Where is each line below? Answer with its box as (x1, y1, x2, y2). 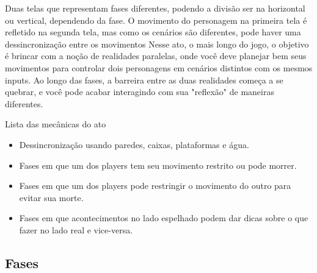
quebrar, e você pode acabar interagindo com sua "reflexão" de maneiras (5, 85, 274, 98)
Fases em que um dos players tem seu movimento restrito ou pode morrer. (19, 158, 297, 171)
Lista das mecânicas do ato (5, 118, 106, 130)
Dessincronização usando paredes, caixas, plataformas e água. (19, 138, 249, 151)
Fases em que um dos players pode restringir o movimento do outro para (19, 179, 291, 192)
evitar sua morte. (19, 191, 84, 204)
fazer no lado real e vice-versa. (19, 223, 133, 236)
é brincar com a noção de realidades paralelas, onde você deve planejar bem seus (5, 49, 307, 62)
